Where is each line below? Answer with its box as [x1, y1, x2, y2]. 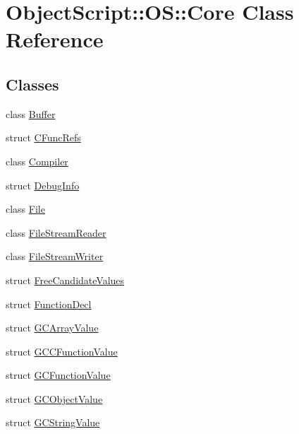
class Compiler [6, 153, 68, 168]
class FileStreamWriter [6, 249, 104, 264]
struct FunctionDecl [6, 296, 92, 311]
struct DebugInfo [6, 177, 80, 192]
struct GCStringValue [6, 415, 100, 430]
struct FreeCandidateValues [6, 272, 125, 287]
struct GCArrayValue [6, 320, 99, 335]
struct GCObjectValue [6, 391, 103, 406]
